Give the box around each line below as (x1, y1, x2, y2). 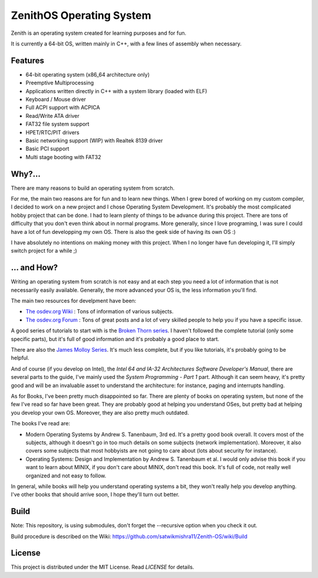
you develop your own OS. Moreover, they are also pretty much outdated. (11, 409, 190, 416)
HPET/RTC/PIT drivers (25, 128, 79, 136)
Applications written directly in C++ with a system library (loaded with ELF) (25, 87, 207, 94)
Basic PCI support (25, 145, 69, 153)
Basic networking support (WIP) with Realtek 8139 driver (25, 137, 163, 144)
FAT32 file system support (25, 121, 90, 128)
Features (11, 55, 44, 65)
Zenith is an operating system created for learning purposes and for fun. (11, 29, 187, 37)
